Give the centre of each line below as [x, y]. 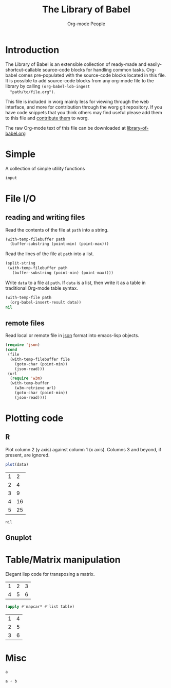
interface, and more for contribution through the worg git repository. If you [84, 107]
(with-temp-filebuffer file [40, 359]
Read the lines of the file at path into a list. [50, 254]
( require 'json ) [23, 345]
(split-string [21, 263]
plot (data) [17, 464]
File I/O [21, 198]
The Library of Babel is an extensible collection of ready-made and [76, 64]
